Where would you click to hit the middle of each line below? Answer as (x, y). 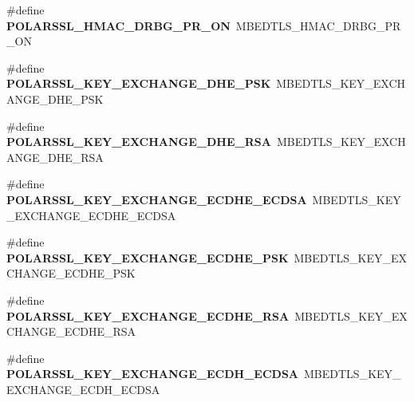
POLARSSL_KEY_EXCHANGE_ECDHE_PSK (148, 257)
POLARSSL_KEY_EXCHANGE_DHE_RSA (139, 142)
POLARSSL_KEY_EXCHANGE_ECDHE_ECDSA (157, 199)
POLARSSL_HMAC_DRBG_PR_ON (118, 25)
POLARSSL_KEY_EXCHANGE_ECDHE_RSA (148, 315)
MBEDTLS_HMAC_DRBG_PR (318, 25)
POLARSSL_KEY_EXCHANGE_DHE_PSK (139, 83)
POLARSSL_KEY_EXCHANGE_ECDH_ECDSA (153, 374)
